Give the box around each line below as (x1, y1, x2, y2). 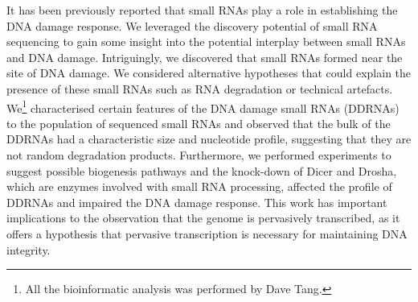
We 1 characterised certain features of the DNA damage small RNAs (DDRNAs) (6, 97, 400, 116)
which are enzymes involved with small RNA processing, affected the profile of (6, 178, 392, 195)
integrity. (6, 241, 51, 258)
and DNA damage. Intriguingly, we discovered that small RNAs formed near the (6, 48, 403, 65)
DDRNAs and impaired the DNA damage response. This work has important (6, 193, 387, 210)
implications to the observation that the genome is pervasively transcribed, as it (6, 209, 400, 226)
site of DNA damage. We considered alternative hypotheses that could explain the (6, 64, 412, 81)
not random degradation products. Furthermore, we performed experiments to (6, 147, 391, 163)
